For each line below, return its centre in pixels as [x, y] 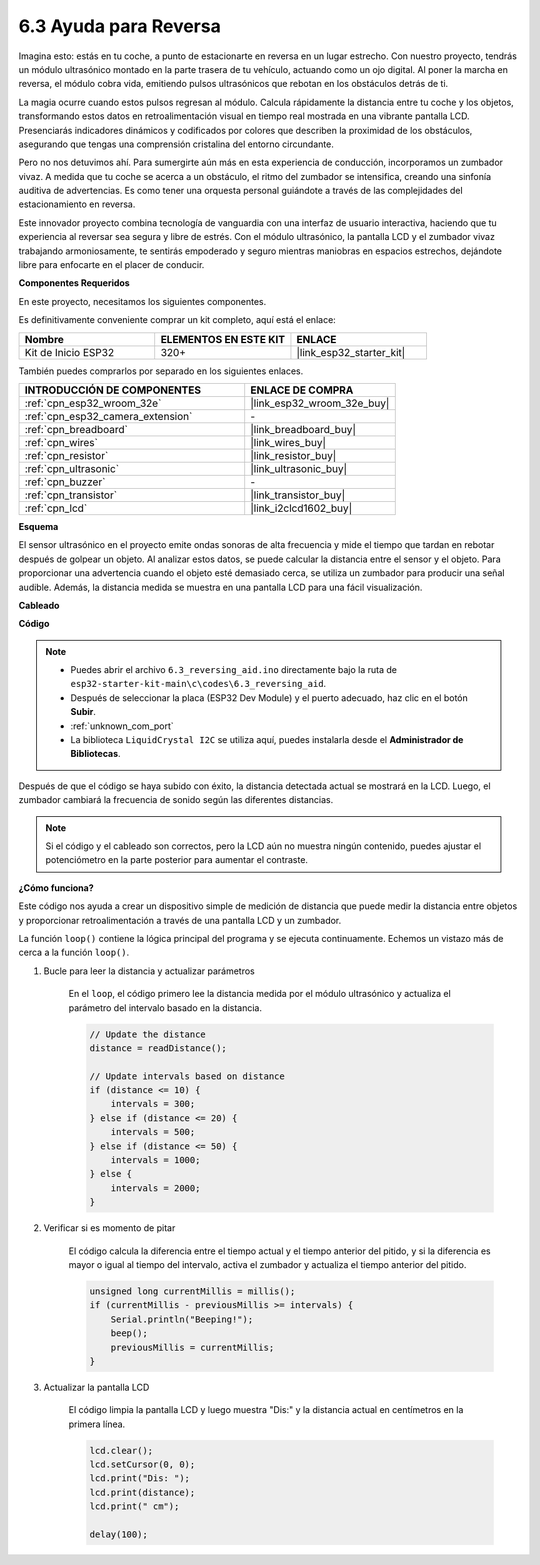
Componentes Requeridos [74, 283]
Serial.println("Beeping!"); [182, 1319]
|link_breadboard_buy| [303, 429]
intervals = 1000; [155, 1160]
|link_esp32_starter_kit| [351, 352]
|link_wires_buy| [288, 442]
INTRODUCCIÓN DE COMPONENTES [113, 390]
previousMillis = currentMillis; [192, 1347]
